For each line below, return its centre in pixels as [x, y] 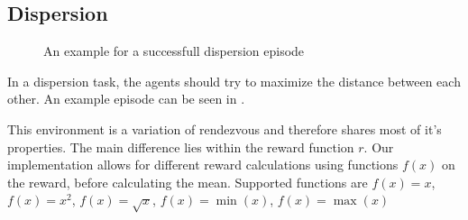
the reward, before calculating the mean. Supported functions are [188, 182]
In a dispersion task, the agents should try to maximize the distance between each [234, 81]
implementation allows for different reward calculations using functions [203, 165]
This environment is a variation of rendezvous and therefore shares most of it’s [225, 128]
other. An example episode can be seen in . [126, 99]
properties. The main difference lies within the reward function [181, 147]
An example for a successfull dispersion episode [174, 51]
